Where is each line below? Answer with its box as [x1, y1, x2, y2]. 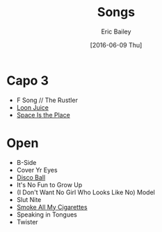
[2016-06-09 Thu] [90, 41, 143, 49]
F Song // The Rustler [16, 96, 78, 104]
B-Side [16, 158, 37, 166]
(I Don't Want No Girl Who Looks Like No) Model [16, 188, 156, 196]
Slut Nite [16, 195, 42, 203]
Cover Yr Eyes [16, 166, 58, 174]
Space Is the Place [16, 110, 70, 119]
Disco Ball [16, 173, 46, 182]
